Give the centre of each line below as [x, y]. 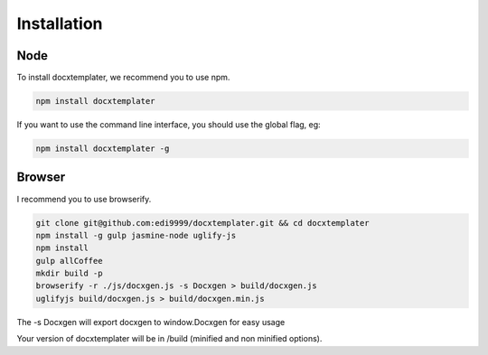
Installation [60, 23]
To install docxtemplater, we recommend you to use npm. [123, 78]
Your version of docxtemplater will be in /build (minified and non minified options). [169, 339]
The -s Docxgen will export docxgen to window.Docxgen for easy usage [151, 322]
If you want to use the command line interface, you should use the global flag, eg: [169, 125]
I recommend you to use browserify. [84, 199]
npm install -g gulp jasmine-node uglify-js [136, 235]
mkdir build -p [69, 274]
